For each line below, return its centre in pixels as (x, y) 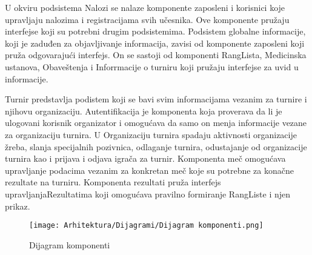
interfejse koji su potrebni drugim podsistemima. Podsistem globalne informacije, (155, 31)
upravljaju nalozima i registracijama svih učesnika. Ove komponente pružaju (147, 19)
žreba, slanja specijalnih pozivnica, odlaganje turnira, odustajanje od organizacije (156, 146)
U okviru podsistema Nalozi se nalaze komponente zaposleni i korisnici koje (145, 7)
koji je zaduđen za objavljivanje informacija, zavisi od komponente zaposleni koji (155, 43)
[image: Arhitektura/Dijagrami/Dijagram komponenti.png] (146, 226)
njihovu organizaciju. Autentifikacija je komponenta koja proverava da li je (144, 111)
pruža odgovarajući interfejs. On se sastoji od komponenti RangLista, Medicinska (156, 55)
